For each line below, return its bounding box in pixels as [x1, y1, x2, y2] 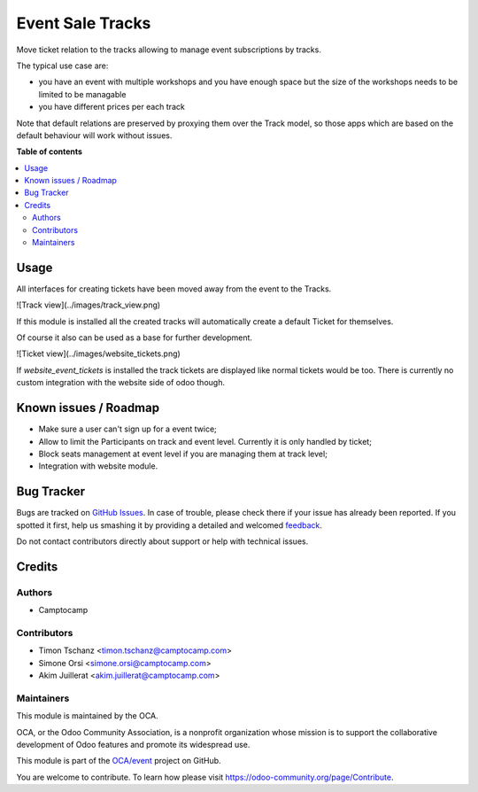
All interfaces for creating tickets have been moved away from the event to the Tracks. [16, 283, 332, 294]
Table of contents [16, 146, 83, 157]
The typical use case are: [16, 60, 109, 71]
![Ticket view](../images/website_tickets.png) [16, 348, 181, 359]
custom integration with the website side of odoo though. [16, 377, 226, 388]
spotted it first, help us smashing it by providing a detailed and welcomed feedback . [16, 519, 323, 531]
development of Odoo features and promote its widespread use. [16, 740, 251, 750]
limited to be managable [38, 89, 127, 99]
